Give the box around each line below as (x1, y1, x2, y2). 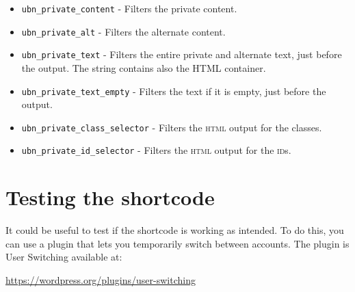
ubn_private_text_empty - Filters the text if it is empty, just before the (21, 83, 326, 98)
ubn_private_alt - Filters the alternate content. (21, 24, 226, 38)
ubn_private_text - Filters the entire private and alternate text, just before (21, 47, 342, 62)
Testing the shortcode (5, 183, 215, 211)
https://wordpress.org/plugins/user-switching (5, 273, 196, 287)
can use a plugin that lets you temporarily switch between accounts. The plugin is (5, 236, 350, 250)
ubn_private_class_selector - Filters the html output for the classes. (21, 120, 322, 134)
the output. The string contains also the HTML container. (21, 60, 266, 75)
